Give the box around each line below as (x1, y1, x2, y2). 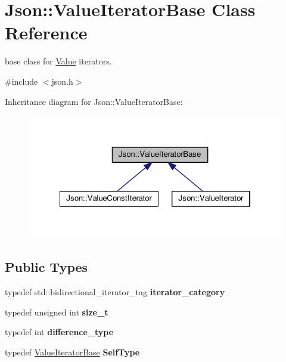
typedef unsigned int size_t (5, 305, 108, 318)
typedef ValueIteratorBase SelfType (5, 346, 140, 358)
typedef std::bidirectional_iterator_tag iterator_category (5, 286, 225, 298)
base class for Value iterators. (5, 55, 112, 67)
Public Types (5, 258, 88, 276)
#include (5, 75, 38, 87)
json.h (51, 75, 73, 87)
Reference (5, 20, 88, 45)
